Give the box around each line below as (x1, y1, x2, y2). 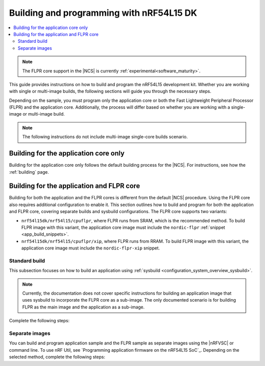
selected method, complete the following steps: (9, 354, 106, 360)
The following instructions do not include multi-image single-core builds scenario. (22, 134, 188, 140)
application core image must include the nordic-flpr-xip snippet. (21, 245, 160, 251)
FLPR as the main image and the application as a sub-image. (22, 304, 145, 310)
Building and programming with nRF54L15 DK (9, 7, 197, 18)
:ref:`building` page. (9, 169, 49, 175)
